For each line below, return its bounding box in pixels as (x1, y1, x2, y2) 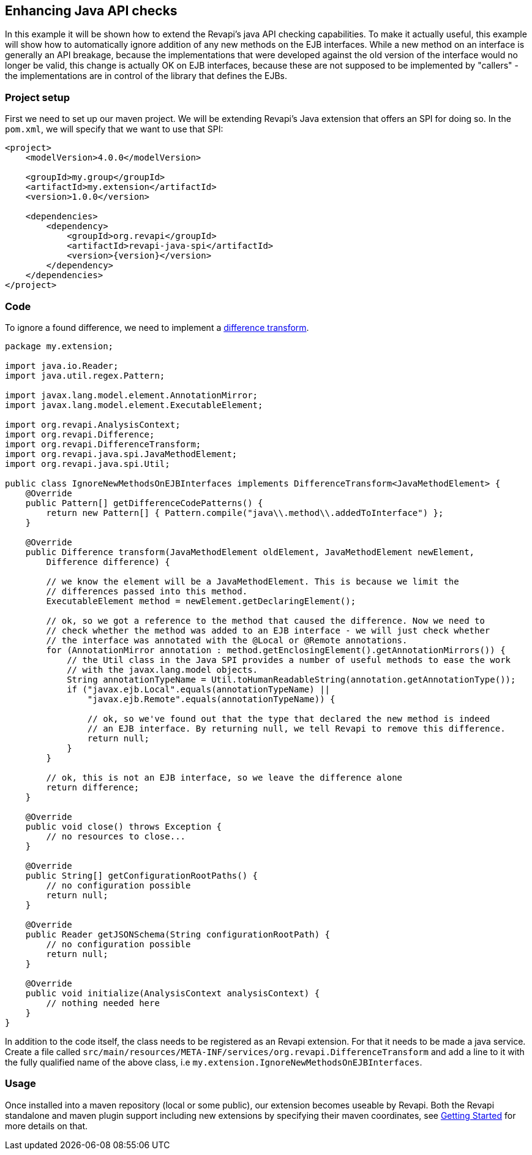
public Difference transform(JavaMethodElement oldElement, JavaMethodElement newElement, (25, 547, 475, 557)
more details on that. (5, 1120, 88, 1131)
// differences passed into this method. (46, 586, 248, 596)
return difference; (46, 782, 140, 792)
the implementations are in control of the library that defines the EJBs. (5, 70, 288, 81)
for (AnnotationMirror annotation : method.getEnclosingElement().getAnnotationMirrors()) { (46, 645, 506, 655)
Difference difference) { (46, 556, 170, 567)
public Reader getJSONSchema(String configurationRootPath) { (25, 929, 331, 939)
